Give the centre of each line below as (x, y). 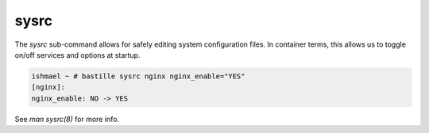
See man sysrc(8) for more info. (67, 119)
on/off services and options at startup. (77, 55)
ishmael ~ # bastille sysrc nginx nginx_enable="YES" (138, 76)
